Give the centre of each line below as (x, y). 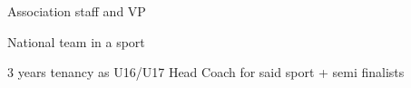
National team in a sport (76, 41)
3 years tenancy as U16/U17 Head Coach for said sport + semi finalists (206, 72)
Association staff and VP (77, 11)
